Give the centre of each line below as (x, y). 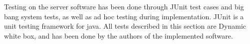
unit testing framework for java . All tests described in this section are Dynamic (125, 26)
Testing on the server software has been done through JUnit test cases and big (124, 6)
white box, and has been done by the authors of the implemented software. (119, 35)
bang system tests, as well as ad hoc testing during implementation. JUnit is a (124, 16)
